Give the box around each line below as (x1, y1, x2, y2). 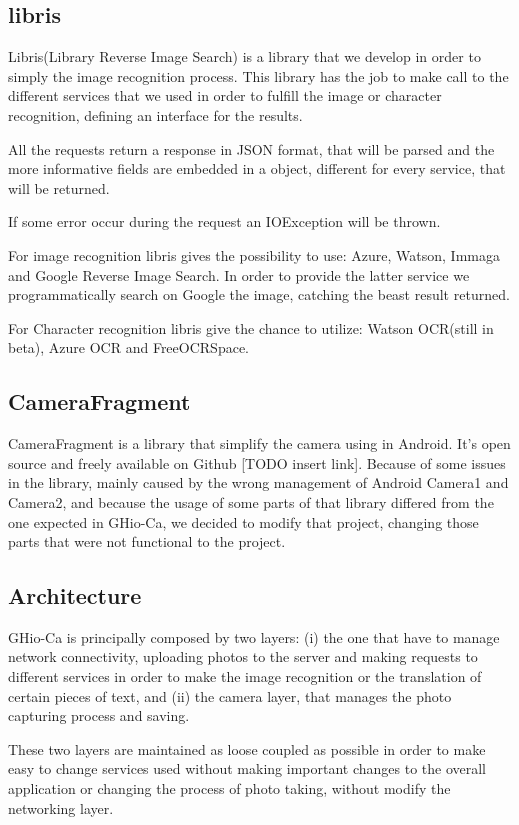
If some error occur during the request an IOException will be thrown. (8, 211, 441, 232)
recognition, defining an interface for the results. (8, 104, 303, 125)
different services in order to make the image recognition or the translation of (8, 666, 482, 687)
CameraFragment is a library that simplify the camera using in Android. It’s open (8, 433, 511, 454)
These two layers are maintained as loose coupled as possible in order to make (8, 738, 486, 759)
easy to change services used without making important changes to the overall (8, 758, 487, 779)
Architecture (8, 580, 142, 611)
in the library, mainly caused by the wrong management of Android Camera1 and (8, 472, 509, 493)
